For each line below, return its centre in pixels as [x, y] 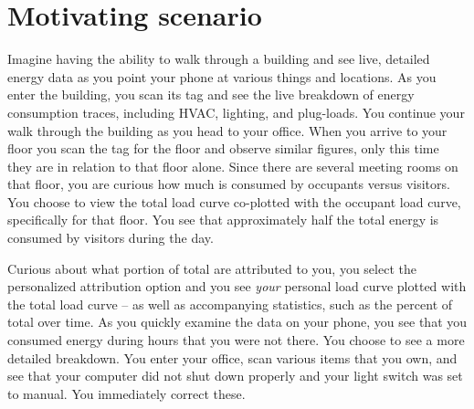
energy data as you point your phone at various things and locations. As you [222, 76]
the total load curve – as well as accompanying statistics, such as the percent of [230, 304]
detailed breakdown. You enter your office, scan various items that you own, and [232, 357]
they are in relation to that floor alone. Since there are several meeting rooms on [233, 166]
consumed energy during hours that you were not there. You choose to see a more [236, 340]
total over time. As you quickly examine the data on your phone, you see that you [237, 322]
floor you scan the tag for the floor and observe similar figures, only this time [223, 148]
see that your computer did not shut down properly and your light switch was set [235, 376]
